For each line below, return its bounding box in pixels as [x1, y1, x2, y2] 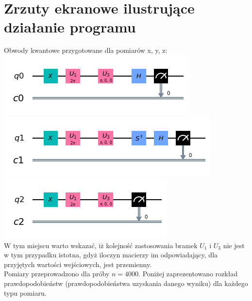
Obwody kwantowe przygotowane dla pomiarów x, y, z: [4, 45, 168, 55]
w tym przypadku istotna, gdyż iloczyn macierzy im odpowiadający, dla [4, 250, 218, 260]
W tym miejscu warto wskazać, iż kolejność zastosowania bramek [4, 240, 198, 250]
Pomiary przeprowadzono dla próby [4, 269, 110, 279]
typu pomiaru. [4, 287, 47, 298]
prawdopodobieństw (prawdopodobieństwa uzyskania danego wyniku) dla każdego [4, 278, 248, 288]
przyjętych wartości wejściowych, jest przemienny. [4, 259, 152, 269]
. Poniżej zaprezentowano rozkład [138, 269, 238, 279]
